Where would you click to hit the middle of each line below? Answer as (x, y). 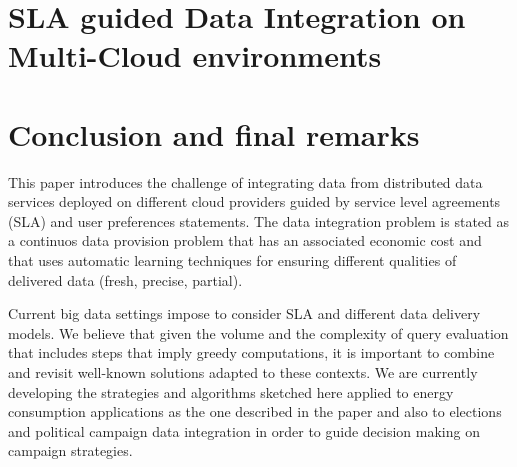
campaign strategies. (70, 450)
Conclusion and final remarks (214, 133)
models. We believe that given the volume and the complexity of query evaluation (258, 332)
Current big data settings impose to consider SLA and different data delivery (244, 313)
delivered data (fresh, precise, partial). (125, 279)
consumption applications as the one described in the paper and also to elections (255, 411)
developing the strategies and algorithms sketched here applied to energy (231, 391)
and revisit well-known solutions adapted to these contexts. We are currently (243, 372)
